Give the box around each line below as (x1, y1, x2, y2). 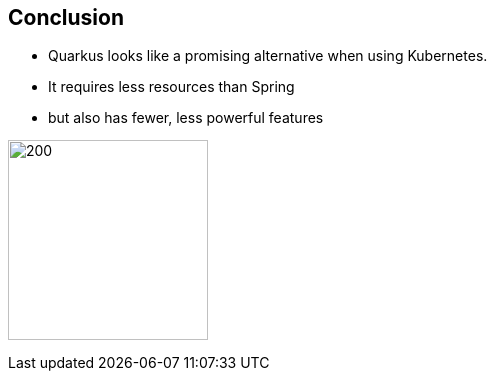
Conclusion (8, 5, 125, 30)
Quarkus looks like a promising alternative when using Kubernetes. (48, 47, 488, 65)
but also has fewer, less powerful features (48, 109, 324, 127)
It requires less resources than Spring (48, 78, 295, 96)
